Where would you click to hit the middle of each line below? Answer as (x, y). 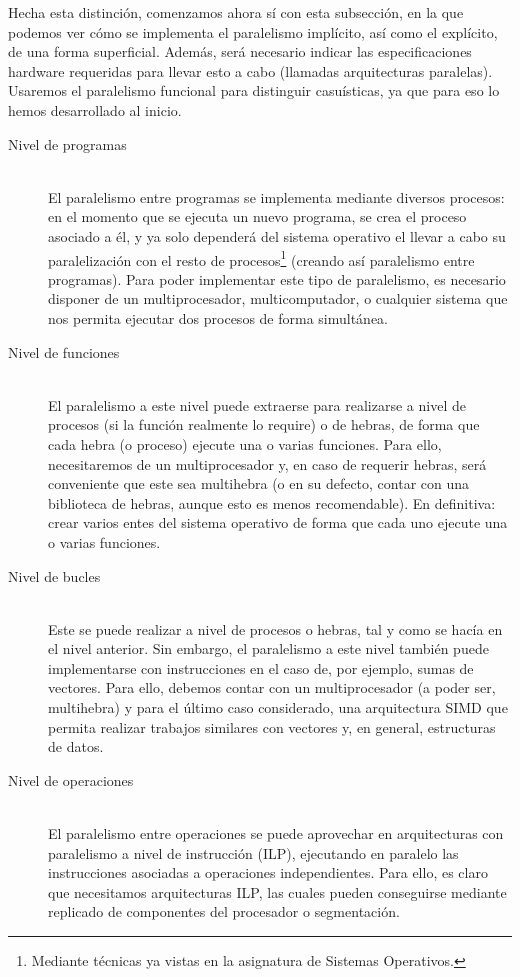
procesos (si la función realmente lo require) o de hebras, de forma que (264, 424)
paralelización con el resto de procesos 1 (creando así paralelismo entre (261, 258)
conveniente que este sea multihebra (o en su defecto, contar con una (259, 483)
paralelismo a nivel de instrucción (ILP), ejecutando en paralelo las (253, 852)
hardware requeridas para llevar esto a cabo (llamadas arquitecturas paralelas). (250, 70)
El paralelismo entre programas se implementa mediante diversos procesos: (276, 196)
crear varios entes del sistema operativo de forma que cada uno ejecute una (278, 522)
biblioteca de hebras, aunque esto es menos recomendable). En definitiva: (272, 502)
